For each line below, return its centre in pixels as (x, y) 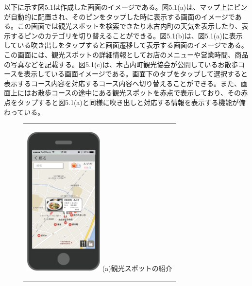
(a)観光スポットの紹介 (137, 268)
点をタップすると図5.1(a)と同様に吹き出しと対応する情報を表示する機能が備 (125, 102)
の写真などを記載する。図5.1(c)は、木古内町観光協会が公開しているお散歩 (121, 64)
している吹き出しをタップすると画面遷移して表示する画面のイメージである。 (126, 45)
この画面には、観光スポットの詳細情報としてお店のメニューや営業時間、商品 (126, 54)
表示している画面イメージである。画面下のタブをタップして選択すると (136, 74)
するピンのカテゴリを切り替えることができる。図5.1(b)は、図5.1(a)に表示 (126, 35)
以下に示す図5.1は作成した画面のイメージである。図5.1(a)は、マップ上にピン (126, 7)
